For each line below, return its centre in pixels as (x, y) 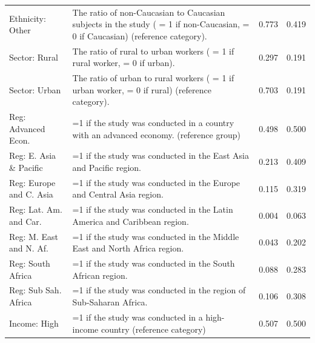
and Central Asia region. (118, 194)
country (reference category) (153, 329)
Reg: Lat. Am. (36, 209)
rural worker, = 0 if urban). (124, 63)
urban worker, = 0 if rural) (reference (142, 89)
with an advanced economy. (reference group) (156, 134)
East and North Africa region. (128, 248)
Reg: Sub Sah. (35, 290)
